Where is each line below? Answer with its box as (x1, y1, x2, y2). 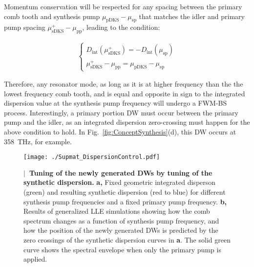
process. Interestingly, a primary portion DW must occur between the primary (4, 107, 238, 117)
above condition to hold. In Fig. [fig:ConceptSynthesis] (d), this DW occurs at (4, 127, 236, 136)
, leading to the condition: (82, 22, 160, 32)
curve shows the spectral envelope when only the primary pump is (23, 244, 221, 254)
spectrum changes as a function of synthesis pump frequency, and (23, 215, 219, 225)
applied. (23, 254, 47, 264)
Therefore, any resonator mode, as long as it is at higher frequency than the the (4, 79, 243, 89)
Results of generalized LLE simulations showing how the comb (23, 206, 210, 216)
